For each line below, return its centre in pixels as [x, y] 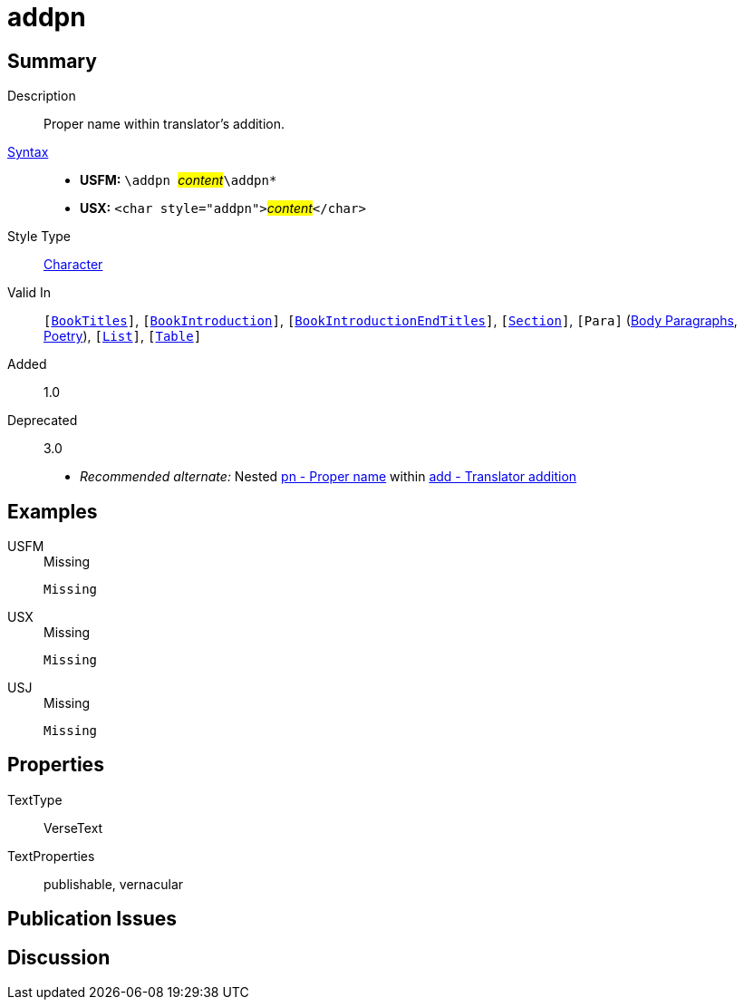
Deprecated [43, 421]
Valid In [29, 293]
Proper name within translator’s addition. [164, 124]
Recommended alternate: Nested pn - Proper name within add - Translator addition [329, 477]
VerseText [73, 828]
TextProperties [51, 856]
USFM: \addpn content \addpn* [179, 180]
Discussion [59, 957]
